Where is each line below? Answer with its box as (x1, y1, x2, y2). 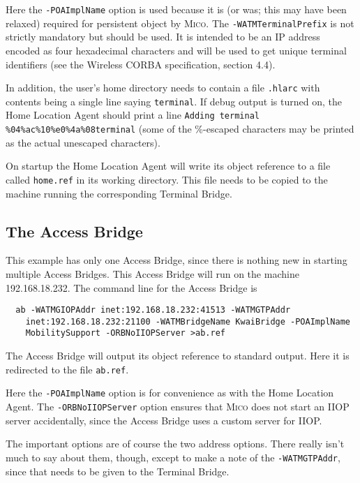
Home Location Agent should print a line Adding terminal (6, 107, 260, 122)
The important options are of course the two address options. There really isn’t (6, 436, 345, 451)
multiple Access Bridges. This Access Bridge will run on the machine (6, 266, 299, 281)
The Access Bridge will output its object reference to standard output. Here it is (6, 348, 350, 363)
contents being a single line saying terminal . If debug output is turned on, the (6, 94, 342, 108)
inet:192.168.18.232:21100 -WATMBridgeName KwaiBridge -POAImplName (25, 316, 350, 327)
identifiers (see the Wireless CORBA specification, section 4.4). (6, 57, 276, 71)
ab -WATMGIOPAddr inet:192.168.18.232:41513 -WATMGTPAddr (15, 305, 291, 315)
